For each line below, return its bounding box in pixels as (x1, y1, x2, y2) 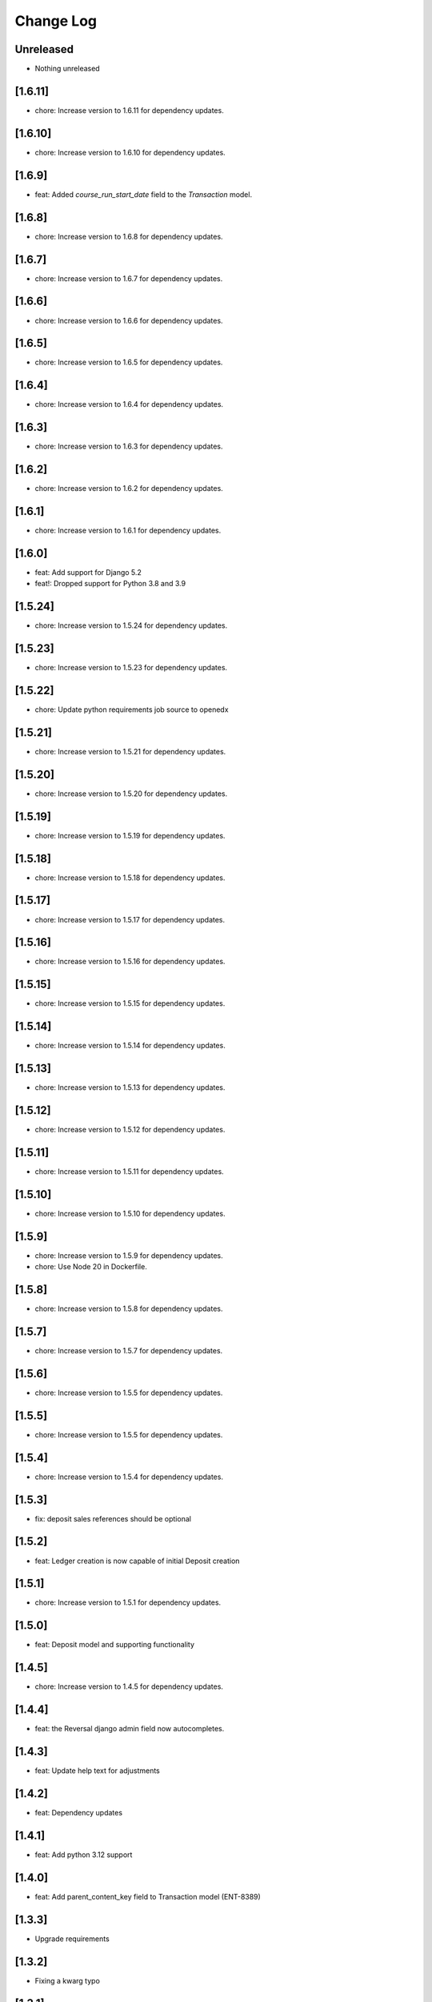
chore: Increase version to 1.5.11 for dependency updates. (34, 1167, 224, 1176)
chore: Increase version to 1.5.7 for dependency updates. (34, 1346, 223, 1356)
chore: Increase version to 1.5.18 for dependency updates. (34, 873, 226, 882)
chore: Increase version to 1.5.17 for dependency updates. (34, 915, 226, 924)
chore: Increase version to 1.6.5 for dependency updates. (34, 357, 223, 368)
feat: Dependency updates (34, 1808, 123, 1817)
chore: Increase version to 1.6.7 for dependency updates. (34, 273, 223, 283)
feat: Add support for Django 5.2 (34, 567, 142, 577)
